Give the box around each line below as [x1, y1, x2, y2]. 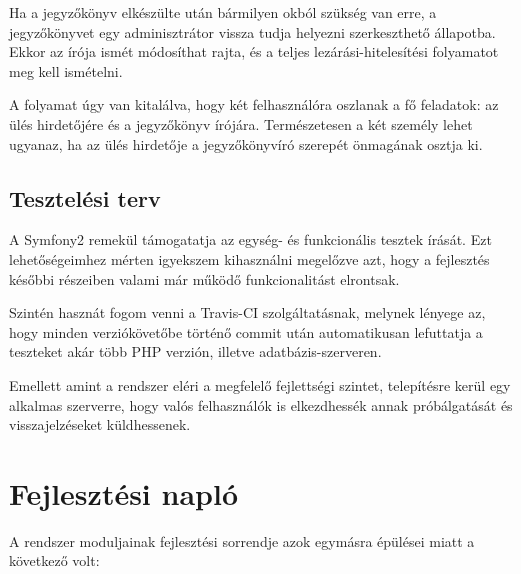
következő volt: [9, 550, 100, 571]
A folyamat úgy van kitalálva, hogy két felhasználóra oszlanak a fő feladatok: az [9, 94, 499, 115]
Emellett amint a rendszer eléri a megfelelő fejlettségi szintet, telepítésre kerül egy [9, 374, 511, 395]
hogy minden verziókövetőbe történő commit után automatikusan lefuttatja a [9, 321, 483, 342]
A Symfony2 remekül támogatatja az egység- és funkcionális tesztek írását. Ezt [9, 229, 492, 250]
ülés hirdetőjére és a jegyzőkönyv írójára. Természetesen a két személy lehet [9, 113, 473, 134]
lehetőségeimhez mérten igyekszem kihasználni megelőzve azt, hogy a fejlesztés [9, 248, 490, 269]
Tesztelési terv [9, 182, 161, 213]
